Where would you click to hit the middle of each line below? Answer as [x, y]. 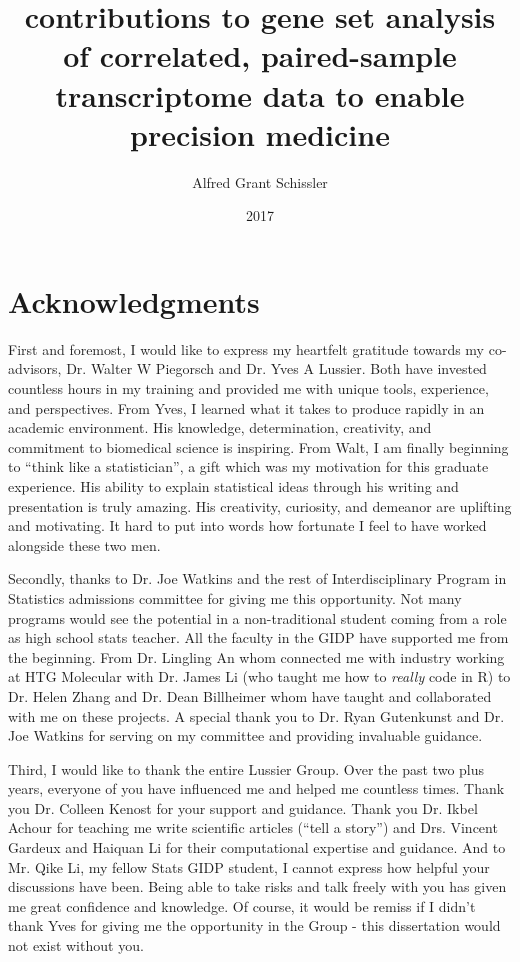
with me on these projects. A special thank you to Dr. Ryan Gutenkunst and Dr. [256, 715]
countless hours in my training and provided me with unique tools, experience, [248, 388]
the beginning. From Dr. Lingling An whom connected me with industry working [256, 656]
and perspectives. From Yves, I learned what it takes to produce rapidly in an [246, 407]
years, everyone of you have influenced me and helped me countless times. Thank [256, 788]
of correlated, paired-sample [260, 55]
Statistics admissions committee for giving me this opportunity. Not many [235, 597]
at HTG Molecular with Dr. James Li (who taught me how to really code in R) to [259, 676]
